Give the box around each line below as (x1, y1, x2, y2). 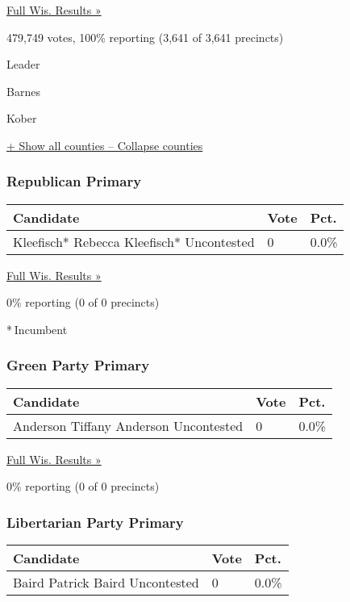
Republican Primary (6, 171, 142, 191)
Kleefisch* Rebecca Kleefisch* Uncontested (13, 232, 255, 251)
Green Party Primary (6, 355, 150, 375)
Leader (6, 56, 40, 73)
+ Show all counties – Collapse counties (6, 136, 203, 153)
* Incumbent (6, 320, 68, 337)
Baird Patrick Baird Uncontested (13, 573, 199, 592)
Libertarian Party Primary (6, 512, 184, 532)
